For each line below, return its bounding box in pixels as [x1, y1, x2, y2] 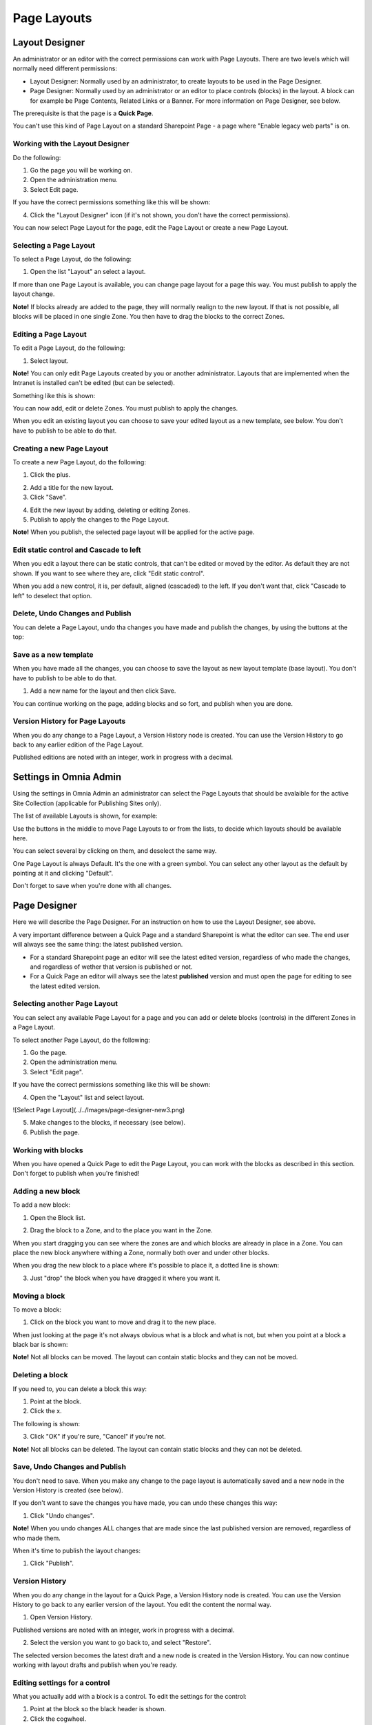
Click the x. [30, 1407, 62, 1415]
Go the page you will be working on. [30, 166, 133, 174]
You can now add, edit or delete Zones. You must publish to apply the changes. [12, 404, 238, 413]
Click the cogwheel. [30, 1715, 87, 1723]
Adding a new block [12, 1187, 81, 1196]
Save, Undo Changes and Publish [12, 1462, 127, 1472]
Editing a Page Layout [12, 329, 87, 339]
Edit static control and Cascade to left [12, 545, 141, 555]
